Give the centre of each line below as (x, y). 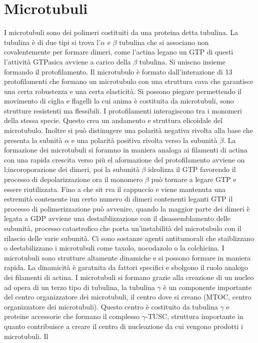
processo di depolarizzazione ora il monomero (73, 179)
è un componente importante (207, 287)
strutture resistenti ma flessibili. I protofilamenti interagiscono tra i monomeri (123, 110)
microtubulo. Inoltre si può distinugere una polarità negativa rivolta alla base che (128, 130)
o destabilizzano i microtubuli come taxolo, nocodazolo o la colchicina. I (114, 248)
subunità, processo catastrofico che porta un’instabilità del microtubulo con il (123, 228)
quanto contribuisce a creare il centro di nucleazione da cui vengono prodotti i (123, 326)
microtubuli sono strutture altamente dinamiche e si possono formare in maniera (127, 257)
